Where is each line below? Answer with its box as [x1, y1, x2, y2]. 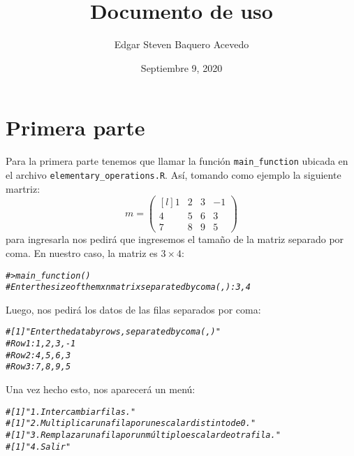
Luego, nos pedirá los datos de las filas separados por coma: [6, 302, 261, 316]
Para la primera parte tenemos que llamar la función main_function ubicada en [6, 154, 348, 168]
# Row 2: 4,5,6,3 [6, 350, 71, 360]
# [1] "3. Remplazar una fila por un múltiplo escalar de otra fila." [6, 429, 281, 440]
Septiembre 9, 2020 [140, 60, 223, 75]
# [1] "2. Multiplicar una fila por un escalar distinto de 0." [6, 418, 256, 429]
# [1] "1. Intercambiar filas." [6, 406, 136, 417]
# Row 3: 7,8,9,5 [6, 362, 71, 372]
